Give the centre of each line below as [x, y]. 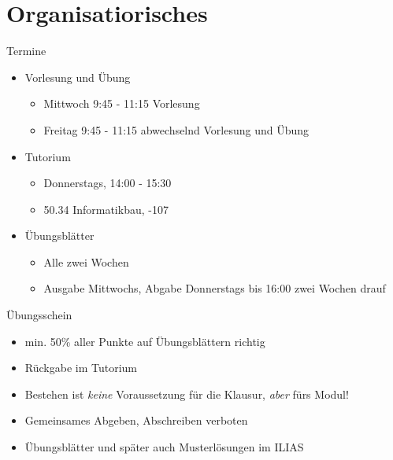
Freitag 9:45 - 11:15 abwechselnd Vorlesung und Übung [176, 129]
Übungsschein [39, 315]
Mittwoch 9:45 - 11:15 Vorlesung [122, 103]
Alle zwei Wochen [86, 261]
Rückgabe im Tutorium [81, 368]
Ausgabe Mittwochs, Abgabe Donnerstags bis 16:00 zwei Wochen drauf [215, 288]
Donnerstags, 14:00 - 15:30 [108, 183]
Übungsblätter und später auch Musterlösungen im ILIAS [164, 447]
